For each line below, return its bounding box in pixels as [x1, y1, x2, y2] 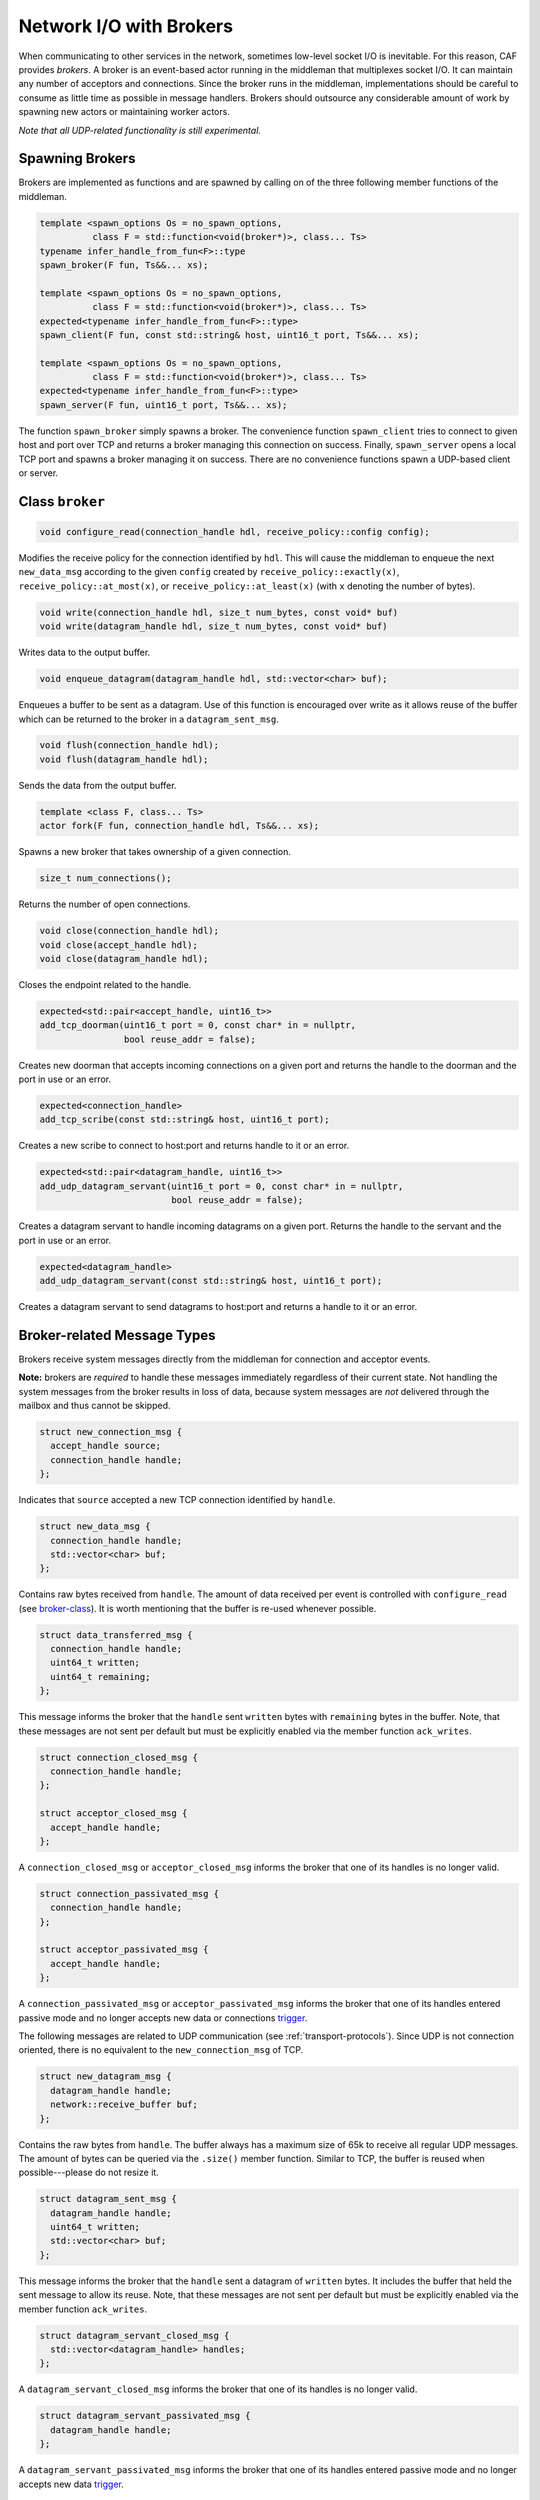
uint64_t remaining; [50, 1671, 151, 1682]
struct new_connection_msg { [39, 1426, 183, 1437]
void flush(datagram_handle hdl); [39, 753, 209, 765]
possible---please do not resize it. [18, 2166, 159, 2179]
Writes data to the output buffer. [18, 646, 151, 659]
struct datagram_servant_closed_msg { [39, 2330, 230, 2341]
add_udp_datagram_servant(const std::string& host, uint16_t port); [39, 1275, 383, 1286]
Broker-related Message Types [18, 1326, 216, 1344]
